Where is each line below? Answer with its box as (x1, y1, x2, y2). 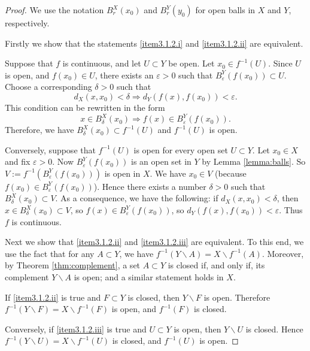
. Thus (279, 204, 303, 216)
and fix (5, 155, 31, 168)
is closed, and (112, 334, 162, 347)
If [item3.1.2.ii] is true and (5, 291, 101, 303)
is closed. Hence (245, 322, 303, 335)
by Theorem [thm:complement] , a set (5, 259, 141, 271)
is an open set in (131, 155, 192, 168)
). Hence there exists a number (93, 180, 206, 192)
